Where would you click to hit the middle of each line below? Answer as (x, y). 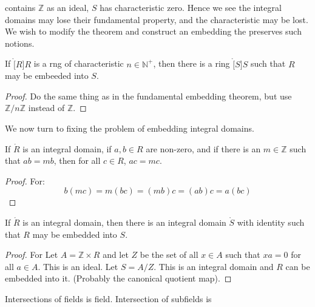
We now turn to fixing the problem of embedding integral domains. (130, 128)
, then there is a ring (191, 63)
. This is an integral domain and (214, 266)
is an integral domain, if (67, 148)
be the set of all (169, 255)
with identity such (271, 222)
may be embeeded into (47, 76)
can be (298, 266)
